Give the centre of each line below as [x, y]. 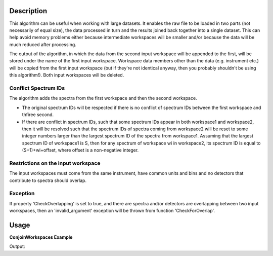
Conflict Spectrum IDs [37, 88]
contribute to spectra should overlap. [48, 180]
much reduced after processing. [43, 44]
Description [28, 11]
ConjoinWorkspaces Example [41, 237]
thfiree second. [38, 115]
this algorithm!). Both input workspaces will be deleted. [67, 75]
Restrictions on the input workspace [55, 163]
